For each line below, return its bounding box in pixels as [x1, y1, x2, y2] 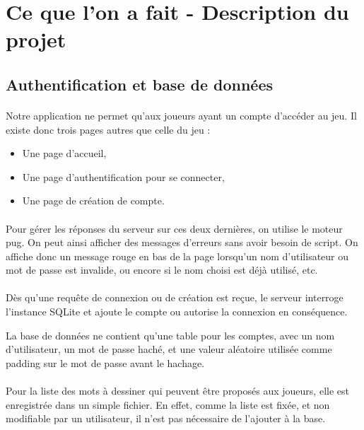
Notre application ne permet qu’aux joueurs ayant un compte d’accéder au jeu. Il [6, 107, 357, 122]
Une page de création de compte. [22, 193, 165, 208]
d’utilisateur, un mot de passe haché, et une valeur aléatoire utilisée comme [6, 342, 332, 356]
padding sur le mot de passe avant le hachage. [6, 355, 205, 370]
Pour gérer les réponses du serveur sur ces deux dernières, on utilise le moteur [6, 221, 343, 236]
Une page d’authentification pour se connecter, [22, 169, 225, 184]
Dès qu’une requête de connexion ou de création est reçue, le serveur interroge [6, 290, 344, 305]
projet [6, 25, 66, 54]
